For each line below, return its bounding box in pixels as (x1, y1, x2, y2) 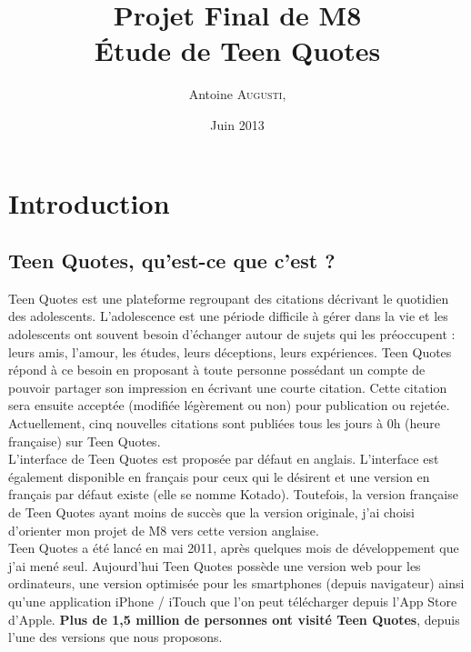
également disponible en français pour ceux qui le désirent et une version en (8, 466, 430, 486)
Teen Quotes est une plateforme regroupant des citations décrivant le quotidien (8, 288, 449, 307)
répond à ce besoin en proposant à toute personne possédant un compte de (8, 360, 426, 379)
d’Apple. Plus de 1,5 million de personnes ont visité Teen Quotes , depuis (8, 609, 460, 628)
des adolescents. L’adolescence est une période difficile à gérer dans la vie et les (8, 306, 448, 326)
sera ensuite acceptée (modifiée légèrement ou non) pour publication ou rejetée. (8, 396, 450, 415)
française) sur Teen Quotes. (8, 431, 161, 450)
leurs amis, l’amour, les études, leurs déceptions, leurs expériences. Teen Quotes (8, 342, 452, 361)
